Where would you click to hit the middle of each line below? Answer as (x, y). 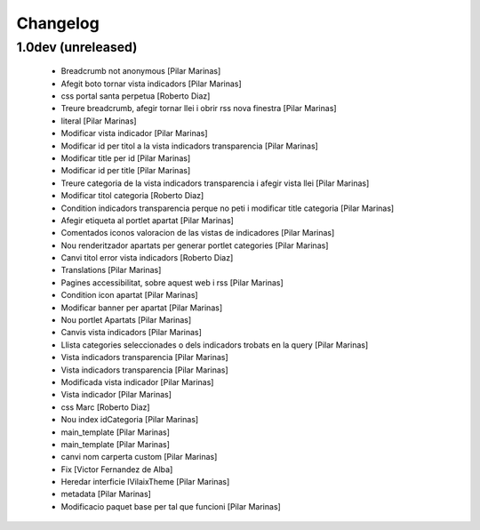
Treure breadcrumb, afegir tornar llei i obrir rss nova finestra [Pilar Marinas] (199, 108)
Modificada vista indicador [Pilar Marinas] (137, 381)
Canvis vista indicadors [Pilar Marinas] (131, 333)
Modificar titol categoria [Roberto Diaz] (132, 196)
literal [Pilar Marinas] (99, 121)
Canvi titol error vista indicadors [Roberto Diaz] (147, 258)
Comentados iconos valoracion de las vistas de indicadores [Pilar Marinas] (198, 233)
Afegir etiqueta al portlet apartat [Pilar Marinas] (148, 220)
